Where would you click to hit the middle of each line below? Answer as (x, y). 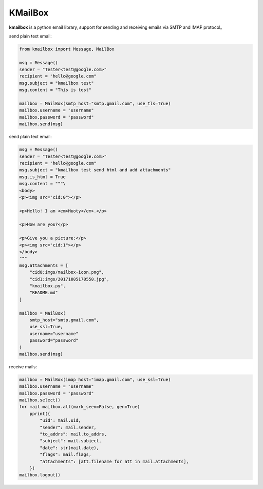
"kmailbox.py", (47, 286)
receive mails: (23, 367)
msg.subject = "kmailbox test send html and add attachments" (95, 170)
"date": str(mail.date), (69, 448)
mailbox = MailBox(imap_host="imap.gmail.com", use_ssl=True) (95, 379)
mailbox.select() (40, 400)
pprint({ (40, 414)
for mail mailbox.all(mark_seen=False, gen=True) (80, 407)
